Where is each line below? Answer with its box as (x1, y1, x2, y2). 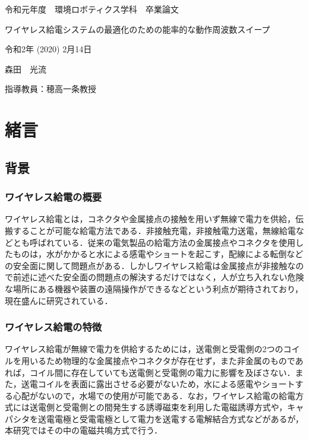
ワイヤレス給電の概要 (5, 189, 102, 204)
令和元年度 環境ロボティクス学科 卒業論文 (5, 3, 179, 15)
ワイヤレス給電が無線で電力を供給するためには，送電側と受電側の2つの (5, 343, 283, 355)
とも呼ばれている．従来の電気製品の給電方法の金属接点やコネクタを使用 (12, 236, 296, 248)
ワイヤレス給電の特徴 (5, 319, 102, 334)
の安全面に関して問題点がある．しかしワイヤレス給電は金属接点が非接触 (5, 259, 288, 271)
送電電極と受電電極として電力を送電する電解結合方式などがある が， (37, 412, 304, 425)
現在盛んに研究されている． (5, 294, 113, 306)
